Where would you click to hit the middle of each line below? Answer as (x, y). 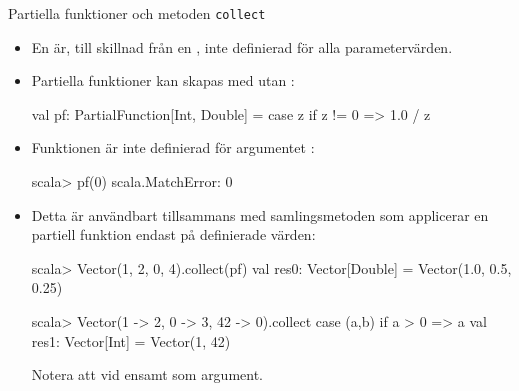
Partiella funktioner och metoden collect (137, 13)
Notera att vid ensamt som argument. (147, 374)
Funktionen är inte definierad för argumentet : (173, 147)
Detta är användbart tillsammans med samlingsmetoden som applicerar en (260, 214)
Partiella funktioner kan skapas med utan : (163, 80)
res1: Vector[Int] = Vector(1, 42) (131, 340)
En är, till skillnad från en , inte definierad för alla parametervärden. (242, 46)
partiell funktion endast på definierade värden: (173, 234)
